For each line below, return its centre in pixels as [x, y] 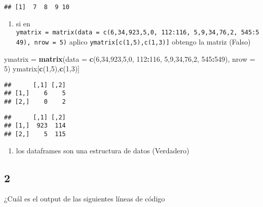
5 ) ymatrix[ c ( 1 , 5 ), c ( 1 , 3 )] [42, 69]
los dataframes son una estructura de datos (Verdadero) [103, 150]
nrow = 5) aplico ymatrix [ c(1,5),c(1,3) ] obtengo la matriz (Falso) [142, 41]
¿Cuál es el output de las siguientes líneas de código [85, 199]
